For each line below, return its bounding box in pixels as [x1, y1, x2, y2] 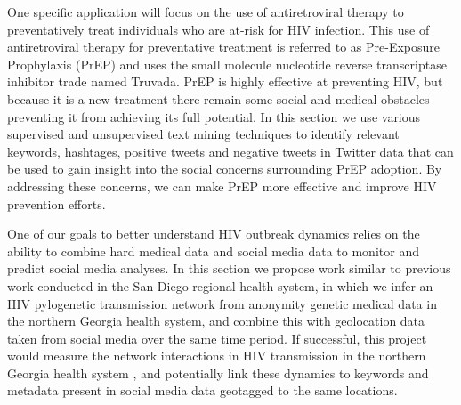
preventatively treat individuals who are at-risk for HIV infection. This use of [7, 20, 430, 38]
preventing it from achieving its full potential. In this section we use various [7, 107, 421, 126]
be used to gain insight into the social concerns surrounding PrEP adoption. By [7, 159, 442, 178]
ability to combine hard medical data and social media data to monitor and [7, 241, 419, 260]
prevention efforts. [7, 194, 106, 213]
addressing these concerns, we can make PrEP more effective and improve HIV [7, 176, 437, 195]
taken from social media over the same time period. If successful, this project [7, 328, 427, 347]
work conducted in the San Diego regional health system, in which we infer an [7, 276, 433, 295]
